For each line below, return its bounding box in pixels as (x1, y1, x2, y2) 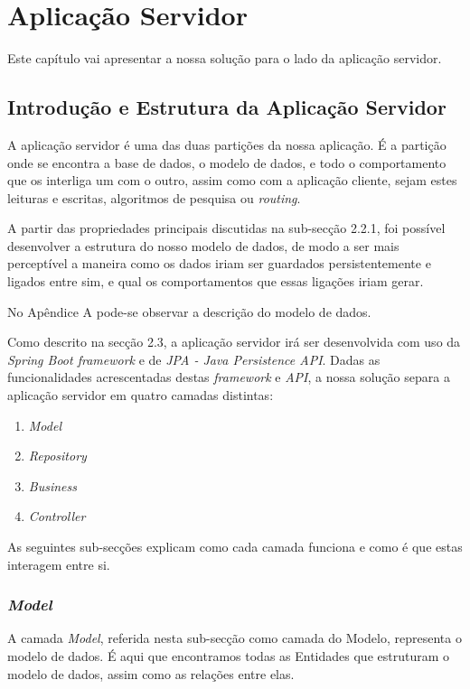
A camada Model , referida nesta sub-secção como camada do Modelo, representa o (7, 628, 462, 647)
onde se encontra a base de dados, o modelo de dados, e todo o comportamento (7, 153, 446, 172)
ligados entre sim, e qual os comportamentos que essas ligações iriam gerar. (7, 272, 424, 291)
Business (28, 476, 77, 495)
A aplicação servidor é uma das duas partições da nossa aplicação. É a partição (7, 135, 446, 154)
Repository (28, 446, 87, 465)
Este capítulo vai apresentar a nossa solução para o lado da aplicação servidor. (7, 49, 442, 68)
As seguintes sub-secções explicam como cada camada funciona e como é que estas (7, 537, 463, 556)
